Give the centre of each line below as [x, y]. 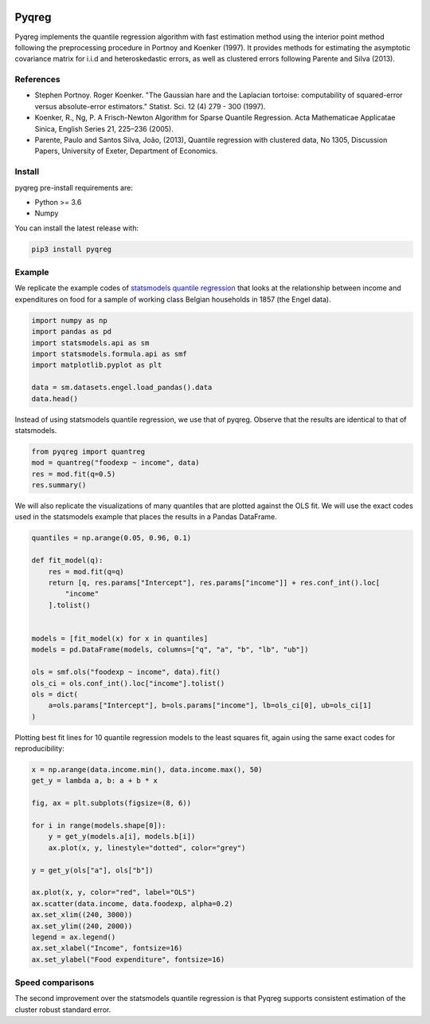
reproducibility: [39, 749]
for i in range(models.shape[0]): [99, 825]
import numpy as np [69, 320]
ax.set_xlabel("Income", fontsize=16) [107, 948]
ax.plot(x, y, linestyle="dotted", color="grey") [147, 848]
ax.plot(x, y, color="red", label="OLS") [113, 892]
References [37, 80]
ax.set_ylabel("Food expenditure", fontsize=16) [128, 959]
